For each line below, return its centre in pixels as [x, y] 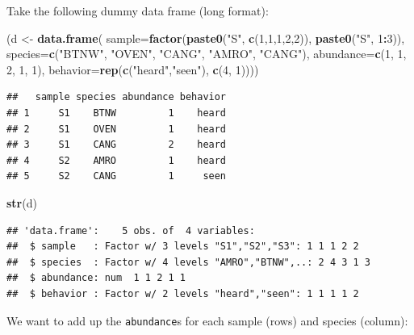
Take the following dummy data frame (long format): [138, 10]
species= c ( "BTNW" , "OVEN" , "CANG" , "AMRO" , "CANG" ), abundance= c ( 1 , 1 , [207, 54]
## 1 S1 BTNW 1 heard [117, 113]
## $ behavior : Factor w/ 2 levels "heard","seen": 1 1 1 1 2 [183, 293]
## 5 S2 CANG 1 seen [117, 176]
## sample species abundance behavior [117, 97]
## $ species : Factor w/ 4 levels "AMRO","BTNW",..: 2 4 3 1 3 [189, 262]
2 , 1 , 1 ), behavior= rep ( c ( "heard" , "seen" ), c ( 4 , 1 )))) [133, 69]
